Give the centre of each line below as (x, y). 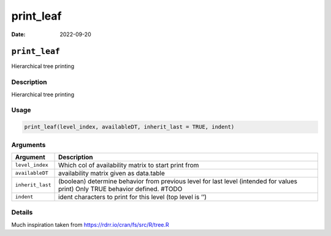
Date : (18, 34)
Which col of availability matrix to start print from (129, 165)
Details (22, 213)
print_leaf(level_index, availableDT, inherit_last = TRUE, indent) (129, 127)
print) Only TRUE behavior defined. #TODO (120, 189)
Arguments (29, 145)
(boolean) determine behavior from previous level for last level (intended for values (178, 181)
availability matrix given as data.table (112, 173)
